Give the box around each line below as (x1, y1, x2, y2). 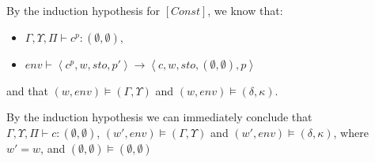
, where (333, 124, 369, 140)
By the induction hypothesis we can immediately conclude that (6, 109, 312, 125)
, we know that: (207, 2, 283, 18)
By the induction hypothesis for (6, 2, 161, 18)
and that (6, 82, 48, 98)
